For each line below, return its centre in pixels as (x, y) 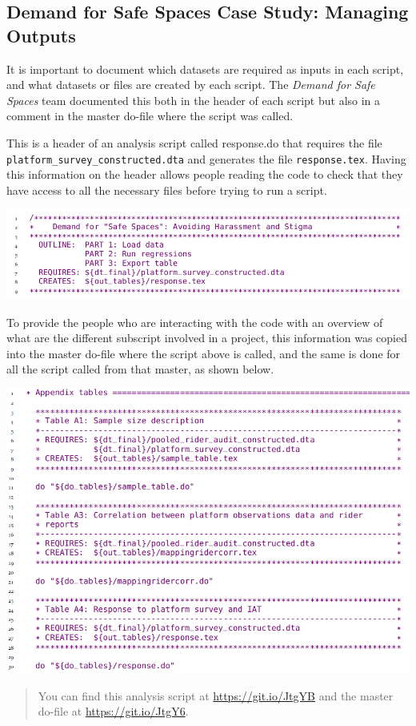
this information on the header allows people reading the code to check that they (205, 174)
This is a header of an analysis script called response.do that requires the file (194, 142)
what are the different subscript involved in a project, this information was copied (207, 338)
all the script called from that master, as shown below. (140, 369)
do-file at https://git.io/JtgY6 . (113, 711)
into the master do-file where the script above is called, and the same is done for (204, 353)
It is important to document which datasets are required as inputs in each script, (205, 69)
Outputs (41, 35)
